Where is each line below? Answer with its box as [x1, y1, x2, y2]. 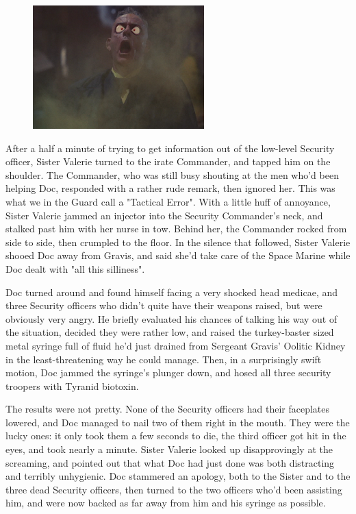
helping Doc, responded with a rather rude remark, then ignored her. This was [5, 181, 335, 195]
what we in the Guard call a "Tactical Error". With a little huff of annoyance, [5, 194, 331, 208]
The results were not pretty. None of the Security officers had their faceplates [5, 402, 330, 416]
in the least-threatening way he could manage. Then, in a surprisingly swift [5, 352, 322, 366]
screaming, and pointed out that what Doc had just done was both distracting [5, 455, 335, 469]
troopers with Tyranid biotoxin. [5, 378, 139, 393]
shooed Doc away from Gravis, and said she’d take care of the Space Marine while [5, 248, 351, 262]
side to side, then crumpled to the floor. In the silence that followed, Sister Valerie [5, 234, 351, 249]
